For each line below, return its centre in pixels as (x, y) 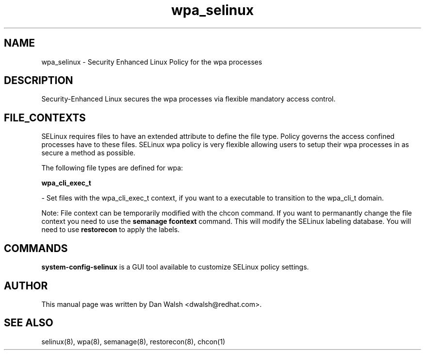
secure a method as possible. (88, 153)
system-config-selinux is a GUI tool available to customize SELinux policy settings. (175, 267)
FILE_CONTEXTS (45, 118)
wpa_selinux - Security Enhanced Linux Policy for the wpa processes (152, 62)
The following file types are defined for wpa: (112, 168)
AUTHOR (26, 286)
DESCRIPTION (39, 81)
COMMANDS (36, 248)
